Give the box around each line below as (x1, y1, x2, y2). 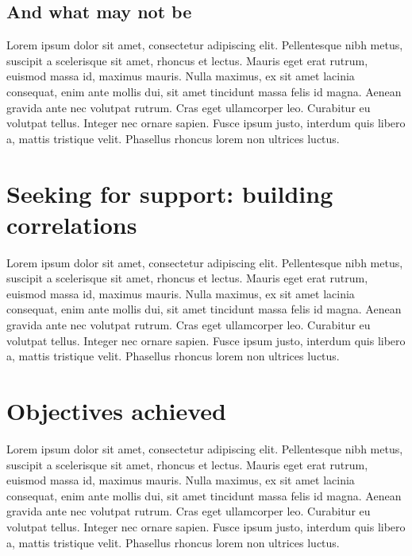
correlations (6, 208, 137, 240)
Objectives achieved (6, 395, 227, 427)
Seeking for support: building (6, 177, 333, 209)
